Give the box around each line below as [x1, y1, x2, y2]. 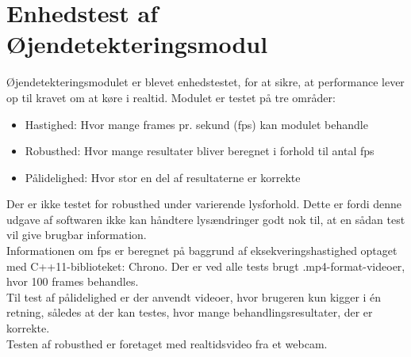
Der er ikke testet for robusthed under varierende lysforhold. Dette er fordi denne [6, 196, 402, 212]
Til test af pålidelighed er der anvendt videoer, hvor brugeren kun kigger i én [6, 288, 382, 305]
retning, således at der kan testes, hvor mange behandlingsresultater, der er [6, 304, 373, 321]
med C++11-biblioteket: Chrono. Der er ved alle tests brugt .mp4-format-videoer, [6, 257, 405, 274]
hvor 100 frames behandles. [6, 273, 139, 290]
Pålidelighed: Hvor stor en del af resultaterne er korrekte [25, 169, 301, 185]
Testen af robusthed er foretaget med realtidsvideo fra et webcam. [6, 335, 328, 351]
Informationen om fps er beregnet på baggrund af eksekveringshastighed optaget [6, 242, 398, 259]
